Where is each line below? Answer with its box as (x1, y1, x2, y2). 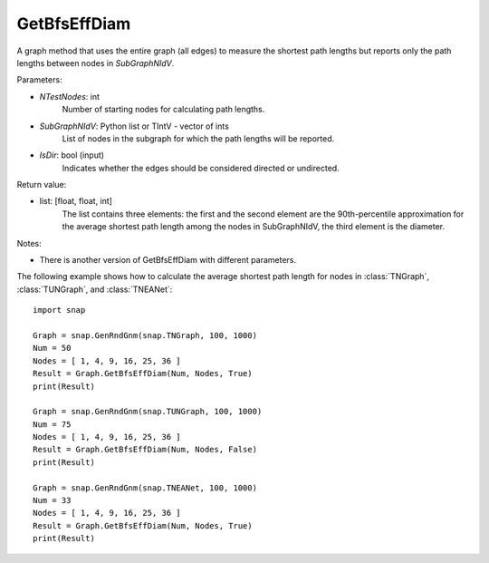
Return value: (16, 180, 67, 190)
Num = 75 (33, 419, 72, 430)
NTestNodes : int (39, 91, 100, 102)
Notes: (16, 238, 42, 248)
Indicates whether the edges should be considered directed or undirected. (62, 162, 340, 173)
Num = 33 (33, 495, 72, 506)
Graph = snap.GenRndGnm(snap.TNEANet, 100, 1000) (33, 482, 258, 493)
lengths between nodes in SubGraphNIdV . (16, 57, 175, 68)
